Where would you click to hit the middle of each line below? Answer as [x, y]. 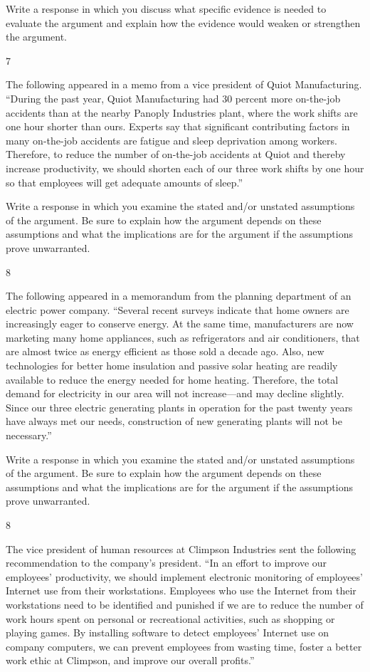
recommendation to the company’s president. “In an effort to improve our [166, 563]
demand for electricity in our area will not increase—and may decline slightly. [175, 393]
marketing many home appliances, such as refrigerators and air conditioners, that [183, 337]
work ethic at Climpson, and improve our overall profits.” [130, 660]
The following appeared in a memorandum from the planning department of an [179, 296]
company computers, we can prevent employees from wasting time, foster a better [184, 646]
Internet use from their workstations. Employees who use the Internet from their [181, 590]
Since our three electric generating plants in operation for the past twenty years [179, 407]
